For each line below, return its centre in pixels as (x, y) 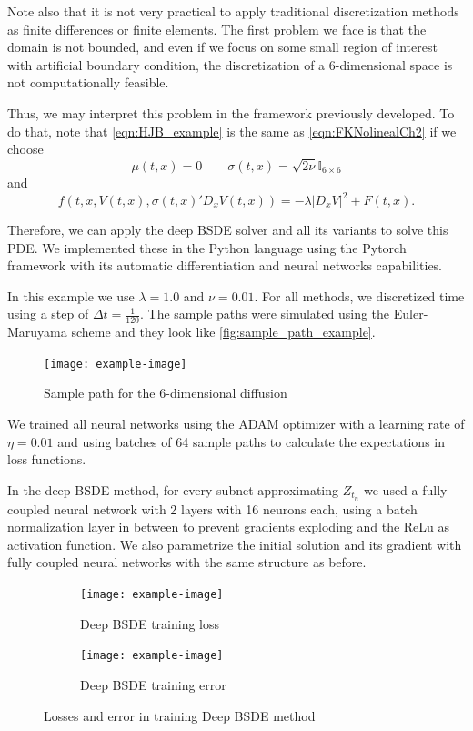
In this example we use (71, 295)
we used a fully (406, 489)
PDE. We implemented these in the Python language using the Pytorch (207, 247)
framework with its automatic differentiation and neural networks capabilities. (225, 265)
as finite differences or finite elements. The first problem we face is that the (217, 29)
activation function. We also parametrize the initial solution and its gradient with (235, 544)
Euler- (411, 314)
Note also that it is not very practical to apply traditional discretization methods (233, 11)
